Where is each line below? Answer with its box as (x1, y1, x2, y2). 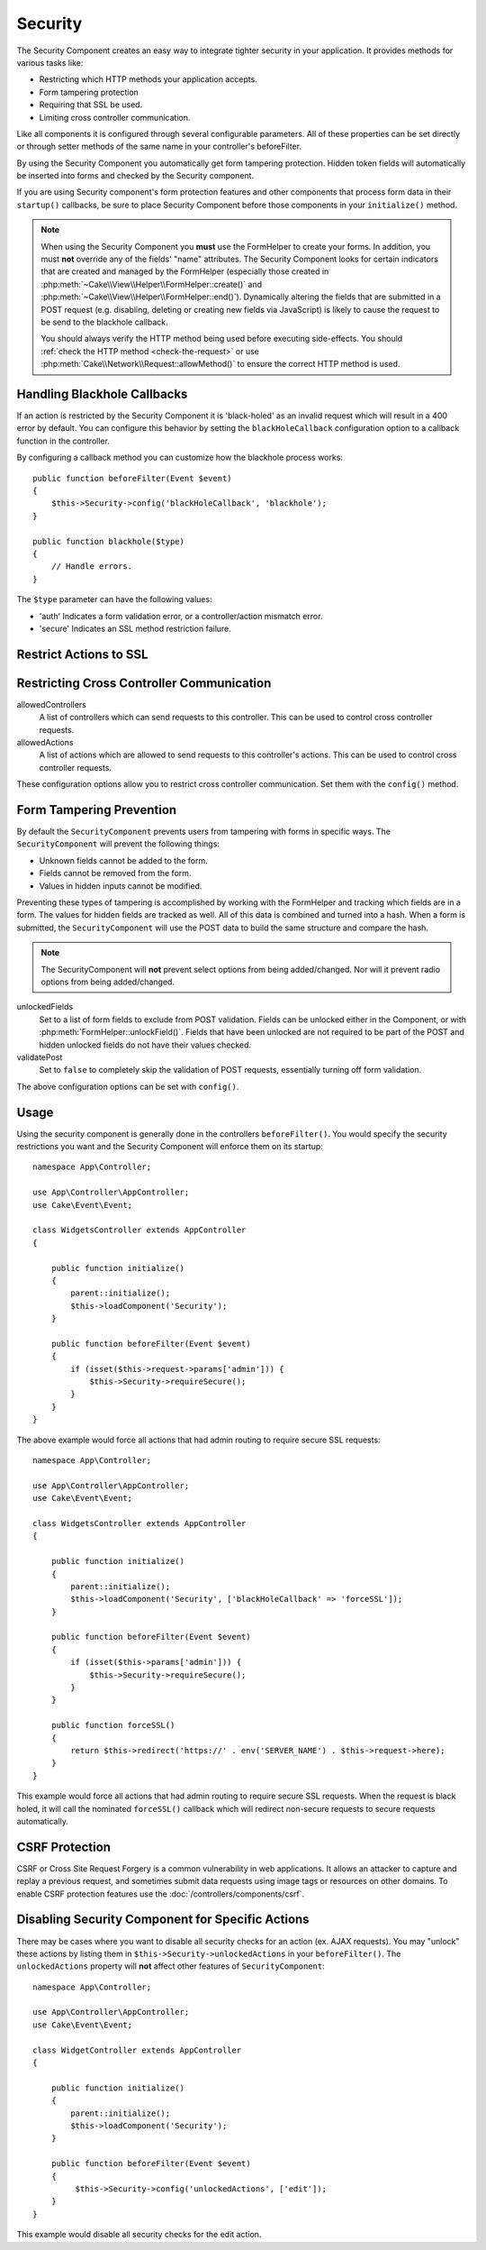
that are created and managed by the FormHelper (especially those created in (40, 266, 329, 277)
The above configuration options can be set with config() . (16, 1081, 239, 1092)
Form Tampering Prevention (16, 802, 177, 818)
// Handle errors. (50, 562, 133, 572)
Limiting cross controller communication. (39, 112, 191, 123)
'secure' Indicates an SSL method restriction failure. (39, 623, 231, 634)
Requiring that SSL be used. (39, 99, 143, 110)
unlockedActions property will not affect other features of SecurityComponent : (16, 1961, 325, 1971)
